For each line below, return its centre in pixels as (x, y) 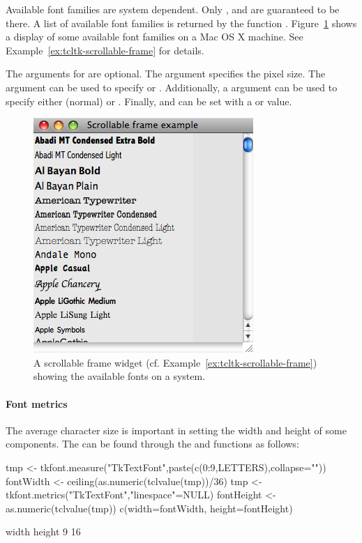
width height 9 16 (43, 531)
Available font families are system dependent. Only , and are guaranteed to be (173, 9)
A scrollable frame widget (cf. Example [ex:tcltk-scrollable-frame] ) (175, 362)
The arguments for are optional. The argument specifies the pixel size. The (166, 74)
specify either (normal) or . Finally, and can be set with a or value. (149, 101)
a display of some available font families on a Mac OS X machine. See (154, 37)
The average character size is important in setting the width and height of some (176, 430)
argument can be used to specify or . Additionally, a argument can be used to (172, 87)
